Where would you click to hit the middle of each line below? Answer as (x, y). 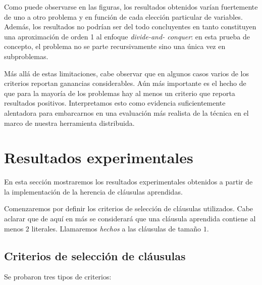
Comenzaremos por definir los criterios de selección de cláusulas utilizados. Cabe (129, 208)
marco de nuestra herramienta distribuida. (69, 123)
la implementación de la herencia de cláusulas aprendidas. (93, 191)
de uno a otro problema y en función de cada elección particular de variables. (123, 16)
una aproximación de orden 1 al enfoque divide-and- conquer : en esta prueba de (127, 36)
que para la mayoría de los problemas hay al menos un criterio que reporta (120, 93)
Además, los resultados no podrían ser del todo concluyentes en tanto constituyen (130, 27)
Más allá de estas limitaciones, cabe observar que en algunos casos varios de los (126, 73)
